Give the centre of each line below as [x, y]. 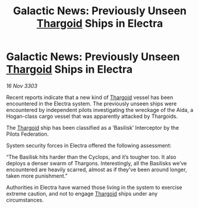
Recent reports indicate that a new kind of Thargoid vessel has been [90, 97]
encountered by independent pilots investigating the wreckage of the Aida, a [100, 110]
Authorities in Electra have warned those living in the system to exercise [94, 187]
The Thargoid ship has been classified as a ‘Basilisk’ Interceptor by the [93, 127]
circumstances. [25, 200]
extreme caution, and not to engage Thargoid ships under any [82, 193]
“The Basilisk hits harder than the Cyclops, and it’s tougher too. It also [91, 157]
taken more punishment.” [37, 175]
